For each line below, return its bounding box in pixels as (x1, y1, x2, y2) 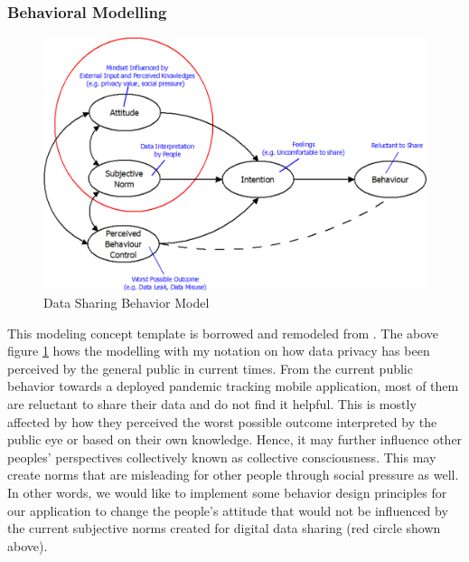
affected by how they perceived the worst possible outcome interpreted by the (7, 412, 437, 431)
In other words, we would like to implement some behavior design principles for (7, 483, 447, 502)
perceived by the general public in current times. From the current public (7, 358, 413, 377)
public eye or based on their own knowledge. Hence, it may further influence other (7, 430, 463, 449)
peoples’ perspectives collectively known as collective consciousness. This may (7, 447, 436, 466)
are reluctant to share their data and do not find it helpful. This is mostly (7, 395, 417, 414)
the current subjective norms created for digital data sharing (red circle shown (7, 519, 441, 538)
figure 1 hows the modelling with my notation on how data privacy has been (7, 341, 430, 360)
